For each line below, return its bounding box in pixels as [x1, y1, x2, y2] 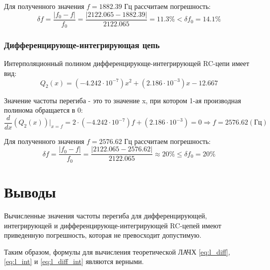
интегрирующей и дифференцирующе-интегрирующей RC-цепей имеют [4, 220, 221, 230]
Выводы [4, 182, 56, 202]
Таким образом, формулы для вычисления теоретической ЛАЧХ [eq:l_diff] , [4, 246, 230, 257]
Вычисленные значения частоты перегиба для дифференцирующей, [4, 210, 207, 220]
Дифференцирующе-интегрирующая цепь [4, 39, 160, 51]
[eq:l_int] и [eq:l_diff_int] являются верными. [4, 256, 144, 267]
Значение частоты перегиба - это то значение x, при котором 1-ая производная [4, 95, 241, 105]
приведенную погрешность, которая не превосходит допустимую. [4, 230, 202, 240]
